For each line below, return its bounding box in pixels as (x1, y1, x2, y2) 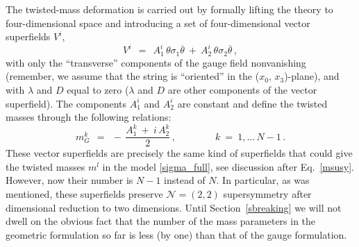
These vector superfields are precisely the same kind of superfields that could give (6, 146, 353, 160)
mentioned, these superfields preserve (6, 187, 163, 201)
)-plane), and (284, 69, 340, 83)
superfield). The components (6, 96, 127, 110)
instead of (164, 173, 206, 187)
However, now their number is (6, 173, 133, 187)
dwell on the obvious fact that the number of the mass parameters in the (6, 214, 316, 228)
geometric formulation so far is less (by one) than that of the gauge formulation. (6, 227, 347, 241)
